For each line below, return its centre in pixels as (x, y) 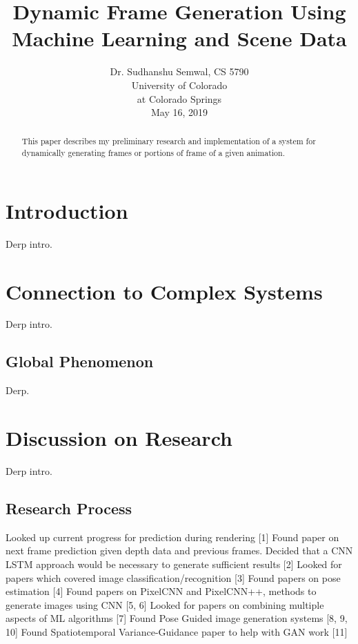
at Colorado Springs (179, 98)
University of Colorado (179, 85)
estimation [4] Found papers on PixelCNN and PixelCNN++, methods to (161, 591)
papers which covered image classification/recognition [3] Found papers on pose (173, 577)
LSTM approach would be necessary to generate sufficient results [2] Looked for (174, 564)
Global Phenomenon (80, 361)
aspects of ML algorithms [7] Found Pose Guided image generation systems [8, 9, (177, 618)
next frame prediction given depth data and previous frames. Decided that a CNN (179, 550)
